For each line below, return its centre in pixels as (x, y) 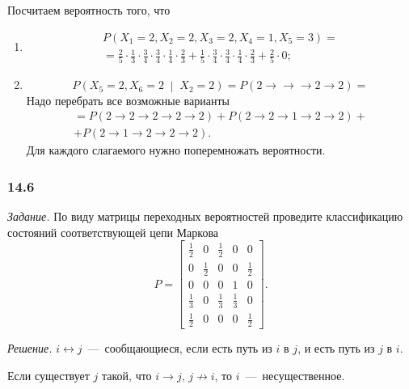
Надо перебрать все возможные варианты (128, 100)
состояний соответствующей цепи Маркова (113, 232)
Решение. (30, 347)
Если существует (48, 375)
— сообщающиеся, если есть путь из (180, 347)
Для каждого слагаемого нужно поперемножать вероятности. (176, 150)
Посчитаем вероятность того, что (89, 10)
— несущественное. (295, 375)
